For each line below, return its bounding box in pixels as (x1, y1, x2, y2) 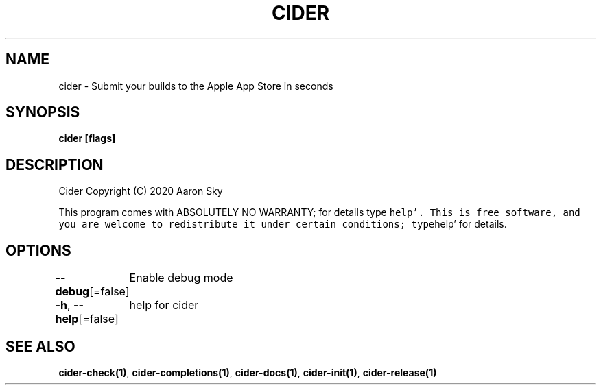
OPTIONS (5, 241, 71, 259)
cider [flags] (58, 132, 116, 145)
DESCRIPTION (5, 156, 104, 173)
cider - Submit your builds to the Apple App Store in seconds (58, 80, 333, 92)
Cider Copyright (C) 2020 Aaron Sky (58, 185, 223, 197)
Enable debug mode (129, 271, 233, 285)
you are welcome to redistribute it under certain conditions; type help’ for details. (58, 218, 507, 230)
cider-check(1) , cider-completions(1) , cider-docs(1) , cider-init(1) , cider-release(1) (58, 366, 437, 378)
